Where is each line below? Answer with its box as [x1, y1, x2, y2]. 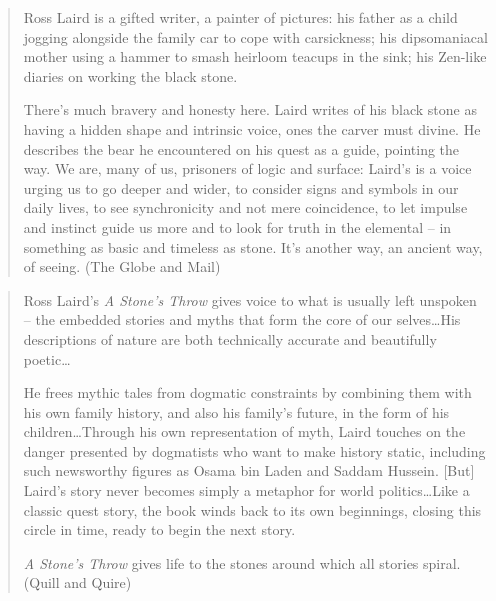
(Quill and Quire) [23, 572, 132, 593]
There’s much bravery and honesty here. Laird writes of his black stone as [23, 99, 477, 120]
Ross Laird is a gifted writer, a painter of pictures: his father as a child [23, 7, 458, 27]
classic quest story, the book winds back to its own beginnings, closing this [23, 499, 482, 520]
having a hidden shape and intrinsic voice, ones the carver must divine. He [23, 118, 481, 139]
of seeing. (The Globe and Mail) [23, 256, 221, 277]
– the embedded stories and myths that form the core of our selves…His [23, 309, 461, 330]
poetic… [23, 348, 71, 369]
